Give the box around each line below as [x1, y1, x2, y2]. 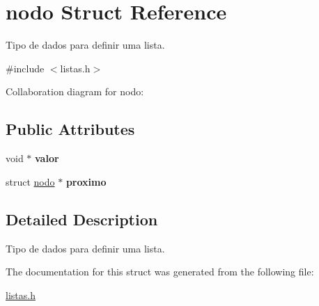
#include [6, 61, 45, 75]
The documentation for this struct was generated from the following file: [6, 264, 314, 279]
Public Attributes [6, 118, 135, 140]
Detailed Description [6, 208, 158, 229]
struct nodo [6, 174, 55, 188]
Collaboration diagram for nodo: [6, 84, 144, 99]
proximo [65, 174, 107, 188]
